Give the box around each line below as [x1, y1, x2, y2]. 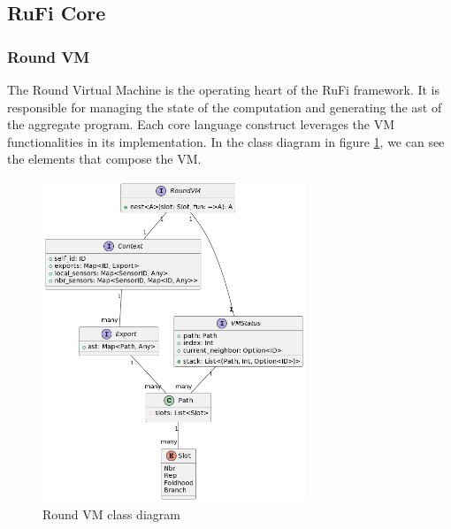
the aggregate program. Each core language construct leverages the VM [7, 115, 395, 134]
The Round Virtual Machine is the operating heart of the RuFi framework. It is [7, 80, 440, 98]
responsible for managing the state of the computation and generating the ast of [7, 97, 442, 116]
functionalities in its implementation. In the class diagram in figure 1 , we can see [7, 132, 445, 150]
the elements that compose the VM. [7, 149, 202, 168]
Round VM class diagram [42, 504, 180, 523]
